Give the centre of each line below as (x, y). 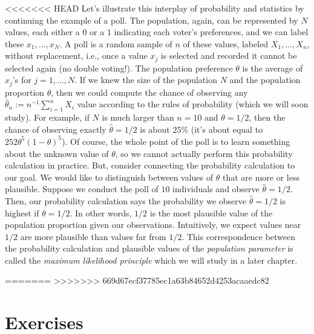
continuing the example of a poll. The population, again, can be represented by (152, 20)
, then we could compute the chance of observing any (149, 92)
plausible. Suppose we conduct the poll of (82, 189)
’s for (22, 80)
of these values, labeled (226, 43)
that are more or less (261, 177)
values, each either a (42, 32)
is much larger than (138, 117)
